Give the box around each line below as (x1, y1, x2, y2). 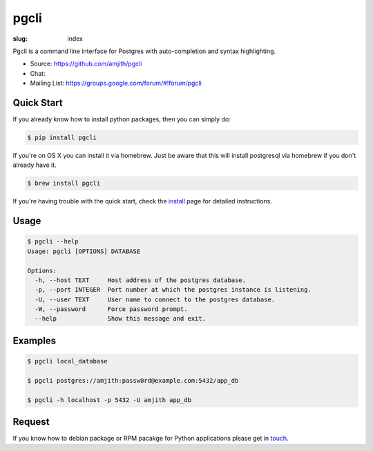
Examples (12, 334, 57, 346)
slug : (12, 34, 28, 43)
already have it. (12, 161, 57, 169)
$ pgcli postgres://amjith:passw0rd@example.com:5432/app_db (27, 377, 239, 384)
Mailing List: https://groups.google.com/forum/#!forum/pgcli (30, 79, 202, 88)
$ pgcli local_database (27, 357, 108, 365)
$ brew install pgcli (27, 179, 101, 188)
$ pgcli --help (27, 238, 79, 245)
